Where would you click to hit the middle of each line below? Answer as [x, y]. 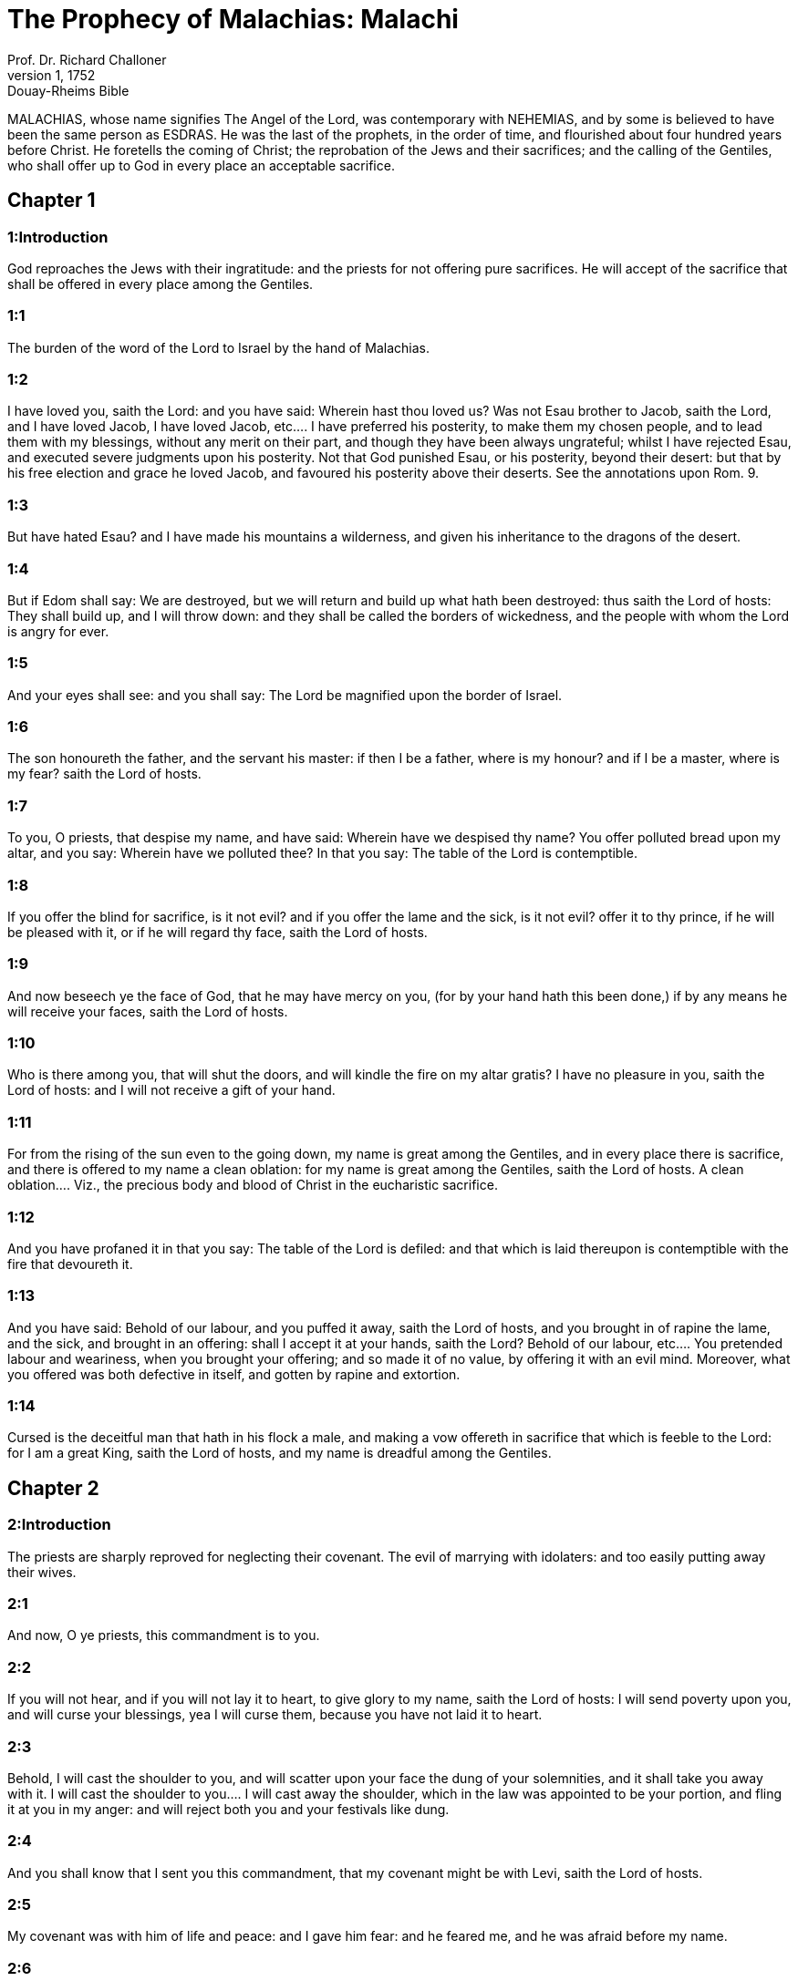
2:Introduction [59, 1525]
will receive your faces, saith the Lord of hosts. [148, 1011]
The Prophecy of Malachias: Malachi [233, 19]
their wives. [42, 1572]
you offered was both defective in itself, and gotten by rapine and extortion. [234, 1374]
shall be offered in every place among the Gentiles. [161, 284]
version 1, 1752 [52, 75]
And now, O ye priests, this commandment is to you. [164, 1635]
